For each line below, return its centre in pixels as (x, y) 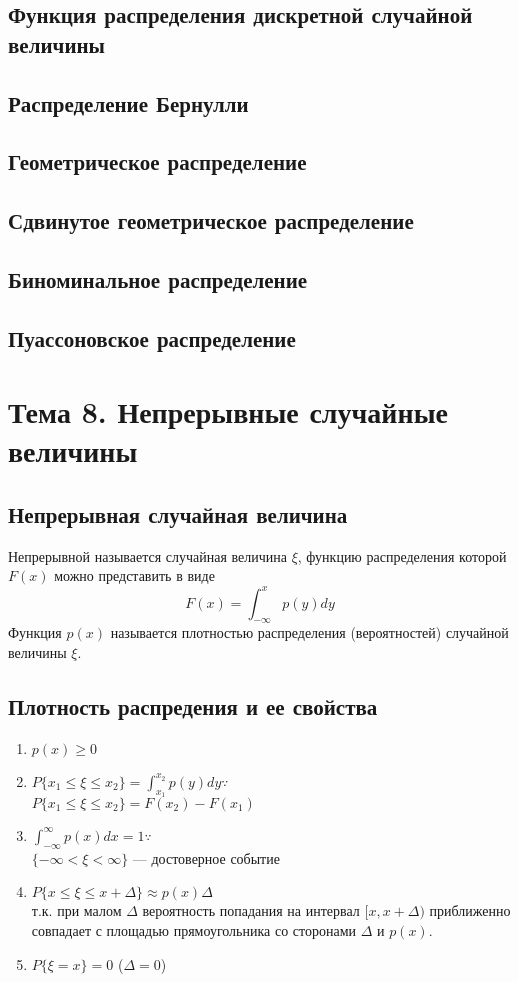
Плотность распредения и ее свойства (193, 705)
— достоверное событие (206, 857)
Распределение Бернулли (128, 102)
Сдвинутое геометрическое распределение (211, 220)
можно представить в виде (134, 575)
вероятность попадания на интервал (251, 910)
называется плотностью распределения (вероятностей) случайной (309, 632)
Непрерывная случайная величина (178, 514)
